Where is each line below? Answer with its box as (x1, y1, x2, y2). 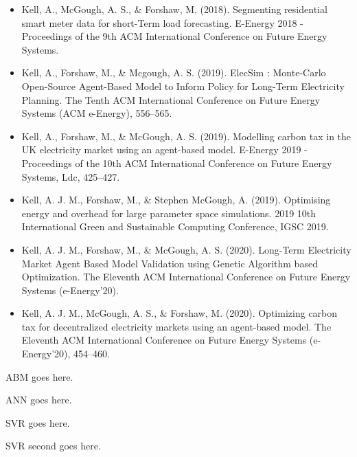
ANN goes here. (5, 392, 72, 407)
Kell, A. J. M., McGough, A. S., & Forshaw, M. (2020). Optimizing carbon (21, 306, 337, 320)
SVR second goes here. (5, 438, 101, 453)
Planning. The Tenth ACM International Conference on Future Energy (21, 92, 321, 107)
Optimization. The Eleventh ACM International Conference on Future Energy (21, 269, 351, 284)
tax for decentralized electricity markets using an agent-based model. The (21, 319, 332, 333)
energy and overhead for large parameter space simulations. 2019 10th (21, 205, 316, 220)
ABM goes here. (5, 369, 73, 383)
